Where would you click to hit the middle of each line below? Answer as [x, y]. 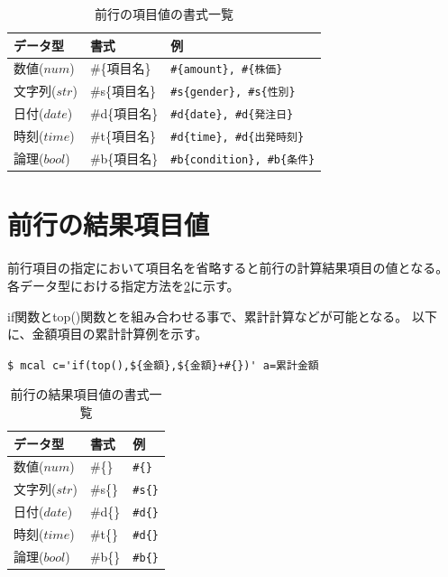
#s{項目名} [123, 91]
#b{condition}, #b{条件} [243, 160]
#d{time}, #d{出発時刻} [238, 138]
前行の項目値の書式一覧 [165, 14]
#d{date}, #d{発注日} [232, 115]
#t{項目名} [123, 136]
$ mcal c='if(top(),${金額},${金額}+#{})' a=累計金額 [163, 365]
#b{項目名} [124, 158]
